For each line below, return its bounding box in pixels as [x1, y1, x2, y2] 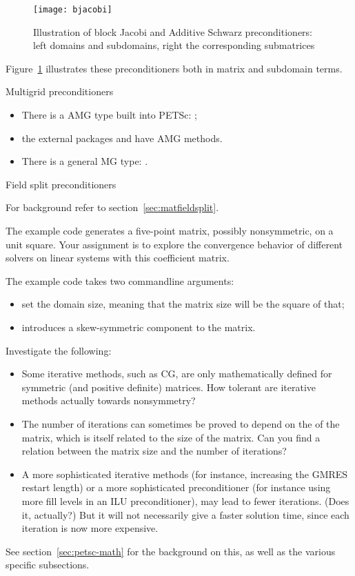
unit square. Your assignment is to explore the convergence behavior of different [6, 237, 343, 251]
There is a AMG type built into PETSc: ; [21, 108, 197, 122]
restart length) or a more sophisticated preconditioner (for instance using [21, 480, 331, 495]
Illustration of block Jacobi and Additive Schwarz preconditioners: [33, 24, 312, 39]
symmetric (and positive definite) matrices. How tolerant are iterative [21, 379, 316, 394]
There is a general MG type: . [21, 154, 148, 168]
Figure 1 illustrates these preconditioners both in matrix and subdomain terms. [6, 61, 343, 75]
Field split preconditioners [6, 177, 116, 191]
